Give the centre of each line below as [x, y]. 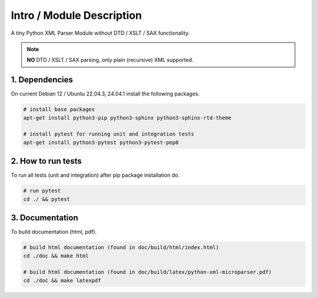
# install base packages [59, 110]
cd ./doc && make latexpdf [62, 280]
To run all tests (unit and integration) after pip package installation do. [95, 175]
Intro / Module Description [77, 15]
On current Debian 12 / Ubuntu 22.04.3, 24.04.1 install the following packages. [105, 94]
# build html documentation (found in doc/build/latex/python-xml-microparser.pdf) [148, 272]
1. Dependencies [42, 80]
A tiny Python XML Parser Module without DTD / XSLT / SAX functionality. [100, 33]
